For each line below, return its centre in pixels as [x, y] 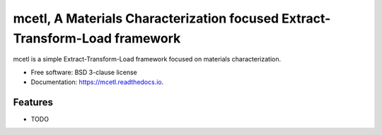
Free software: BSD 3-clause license [84, 72]
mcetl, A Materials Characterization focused [146, 18]
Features [33, 102]
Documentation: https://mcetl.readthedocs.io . [97, 82]
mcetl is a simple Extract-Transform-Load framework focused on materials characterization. [147, 59]
